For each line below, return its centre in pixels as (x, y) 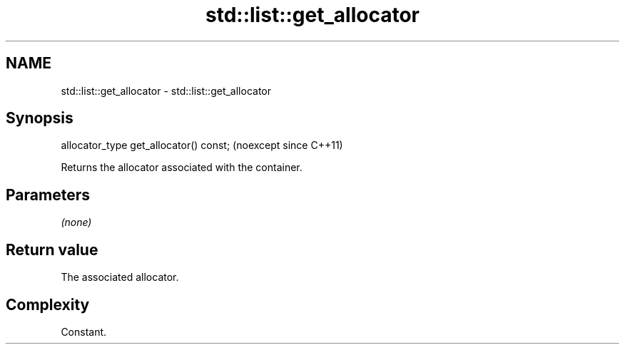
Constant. (84, 331)
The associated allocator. (120, 277)
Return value (52, 249)
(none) (76, 222)
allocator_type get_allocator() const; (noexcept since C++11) (202, 145)
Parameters (48, 195)
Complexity (48, 304)
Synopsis (40, 118)
